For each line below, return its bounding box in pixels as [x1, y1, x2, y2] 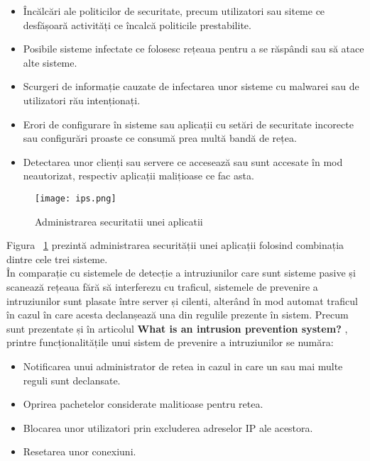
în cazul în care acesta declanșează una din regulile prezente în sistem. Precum [6, 307, 349, 322]
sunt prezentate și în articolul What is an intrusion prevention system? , [6, 321, 348, 335]
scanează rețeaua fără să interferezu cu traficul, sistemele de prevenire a [6, 279, 318, 294]
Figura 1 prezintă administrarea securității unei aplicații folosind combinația [6, 238, 344, 252]
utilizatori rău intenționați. [23, 92, 141, 107]
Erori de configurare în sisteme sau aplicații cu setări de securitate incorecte [23, 116, 354, 131]
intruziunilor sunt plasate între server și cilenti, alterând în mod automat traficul [6, 293, 358, 308]
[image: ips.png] [35, 193, 116, 204]
